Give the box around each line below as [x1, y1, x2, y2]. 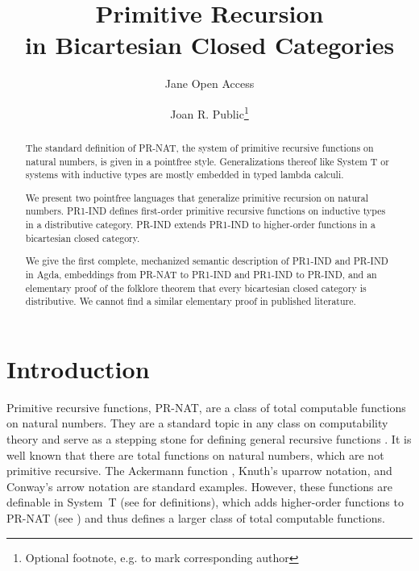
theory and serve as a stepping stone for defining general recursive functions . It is [6, 431, 412, 448]
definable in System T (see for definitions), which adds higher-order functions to [6, 494, 404, 511]
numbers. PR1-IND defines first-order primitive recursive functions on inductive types [25, 204, 386, 218]
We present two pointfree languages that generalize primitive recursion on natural [25, 190, 368, 204]
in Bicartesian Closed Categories [24, 28, 395, 61]
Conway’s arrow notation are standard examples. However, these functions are [6, 477, 392, 494]
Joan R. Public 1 [170, 102, 249, 122]
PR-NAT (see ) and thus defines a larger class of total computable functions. [6, 510, 385, 527]
